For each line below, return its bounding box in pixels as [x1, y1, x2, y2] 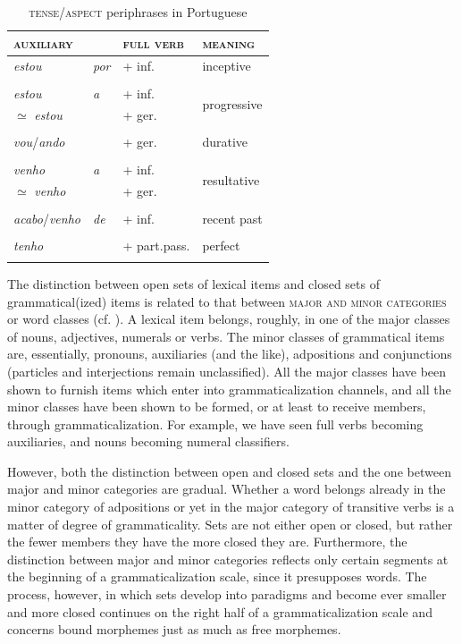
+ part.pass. [122, 235, 190, 254]
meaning [202, 33, 255, 52]
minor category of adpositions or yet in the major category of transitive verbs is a [7, 497, 455, 516]
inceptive [202, 56, 251, 75]
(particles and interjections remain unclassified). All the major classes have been [7, 361, 447, 380]
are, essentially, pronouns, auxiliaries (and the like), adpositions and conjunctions [7, 344, 452, 363]
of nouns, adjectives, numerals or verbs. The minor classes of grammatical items [7, 326, 445, 345]
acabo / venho [13, 208, 80, 227]
